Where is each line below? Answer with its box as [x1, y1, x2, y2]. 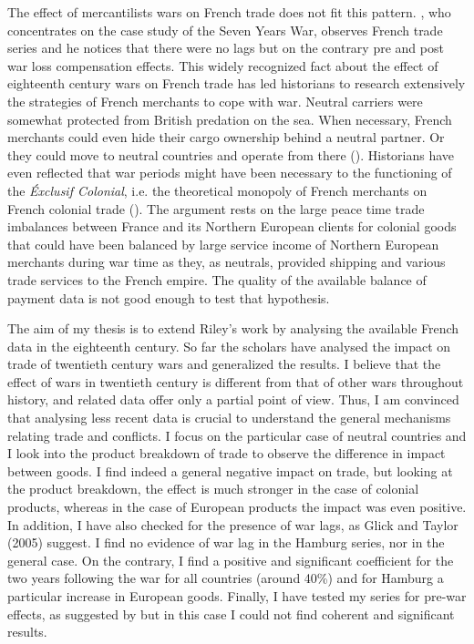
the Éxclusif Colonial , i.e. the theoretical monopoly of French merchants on [7, 180, 428, 199]
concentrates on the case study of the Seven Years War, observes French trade [7, 20, 443, 39]
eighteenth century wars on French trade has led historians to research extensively [7, 74, 466, 93]
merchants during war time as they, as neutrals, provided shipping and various [7, 252, 446, 271]
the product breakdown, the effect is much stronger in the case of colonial [7, 479, 419, 498]
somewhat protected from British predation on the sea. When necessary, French [7, 109, 452, 128]
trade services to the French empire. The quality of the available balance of [7, 270, 427, 289]
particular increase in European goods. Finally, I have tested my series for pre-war [7, 587, 467, 605]
